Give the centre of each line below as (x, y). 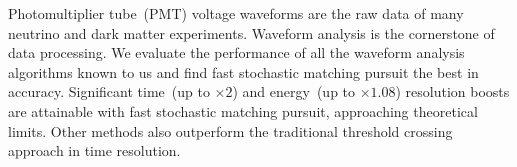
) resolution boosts (452, 91)
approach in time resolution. (94, 150)
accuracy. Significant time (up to (109, 91)
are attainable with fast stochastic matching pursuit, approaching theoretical (243, 110)
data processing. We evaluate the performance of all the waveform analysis (236, 52)
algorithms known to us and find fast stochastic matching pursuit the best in (243, 71)
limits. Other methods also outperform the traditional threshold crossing (230, 130)
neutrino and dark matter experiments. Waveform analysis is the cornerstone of (251, 32)
